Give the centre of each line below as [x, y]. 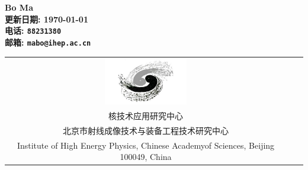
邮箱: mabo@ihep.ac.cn [48, 42]
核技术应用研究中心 [146, 116]
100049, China [146, 157]
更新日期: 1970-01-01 [46, 19]
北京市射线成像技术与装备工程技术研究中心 [146, 130]
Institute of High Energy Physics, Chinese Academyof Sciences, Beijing [146, 145]
